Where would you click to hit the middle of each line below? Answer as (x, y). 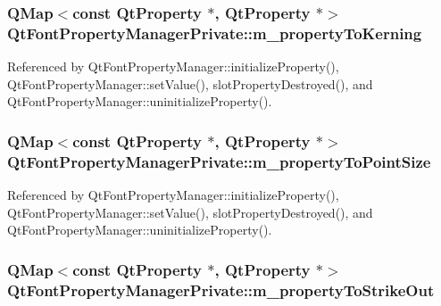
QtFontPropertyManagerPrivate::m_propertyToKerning (215, 33)
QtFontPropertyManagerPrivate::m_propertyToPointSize (219, 161)
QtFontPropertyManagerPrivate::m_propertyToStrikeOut (221, 289)
